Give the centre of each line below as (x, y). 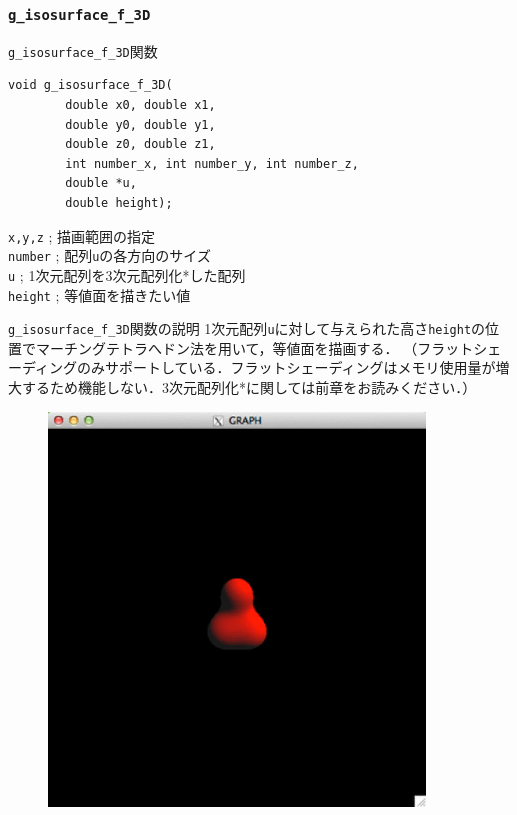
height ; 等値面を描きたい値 (99, 294)
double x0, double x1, (140, 105)
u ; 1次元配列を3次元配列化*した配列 (127, 274)
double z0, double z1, (140, 144)
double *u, (101, 183)
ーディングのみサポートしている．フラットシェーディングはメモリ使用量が (252, 367)
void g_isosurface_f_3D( (90, 85)
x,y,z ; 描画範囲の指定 (82, 235)
